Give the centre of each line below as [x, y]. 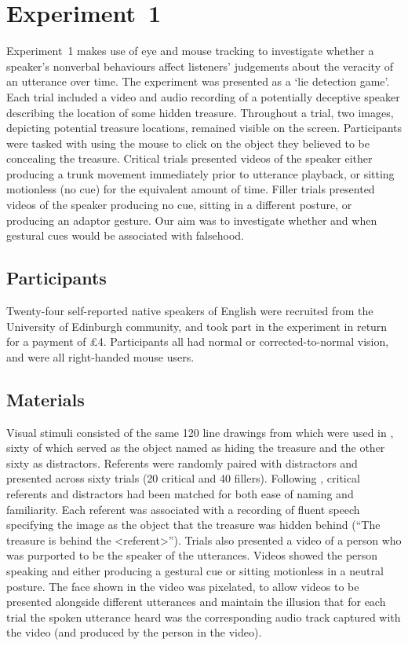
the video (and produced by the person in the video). [134, 632]
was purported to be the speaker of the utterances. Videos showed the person [192, 555]
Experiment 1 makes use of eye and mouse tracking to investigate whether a [190, 51]
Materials [46, 399]
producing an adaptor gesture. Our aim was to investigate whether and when [192, 220]
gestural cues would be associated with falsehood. [125, 235]
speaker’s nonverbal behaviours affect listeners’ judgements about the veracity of [200, 66]
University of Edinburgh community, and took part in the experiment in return [197, 326]
